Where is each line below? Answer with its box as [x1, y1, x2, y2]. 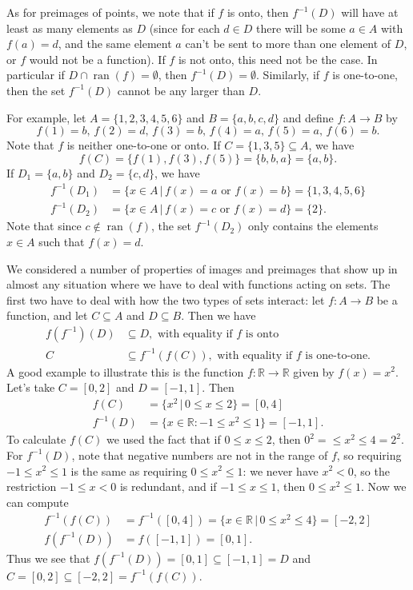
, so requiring [336, 446, 402, 463]
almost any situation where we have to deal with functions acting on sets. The [6, 276, 391, 293]
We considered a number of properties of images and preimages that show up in [6, 260, 398, 277]
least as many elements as [6, 19, 133, 36]
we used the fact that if [106, 431, 221, 448]
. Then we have [181, 307, 256, 324]
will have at [341, 4, 399, 20]
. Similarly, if [256, 66, 320, 83]
